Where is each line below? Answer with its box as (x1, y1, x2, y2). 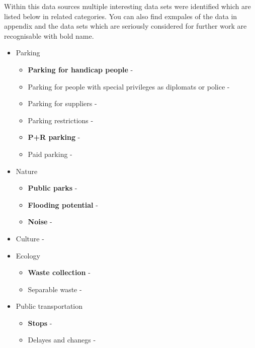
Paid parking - (28, 148, 72, 159)
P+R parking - (28, 132, 80, 142)
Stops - (28, 317, 52, 328)
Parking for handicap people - (28, 64, 133, 74)
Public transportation (16, 301, 83, 311)
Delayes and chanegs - (28, 334, 96, 345)
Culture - (16, 233, 44, 243)
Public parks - (28, 183, 77, 193)
